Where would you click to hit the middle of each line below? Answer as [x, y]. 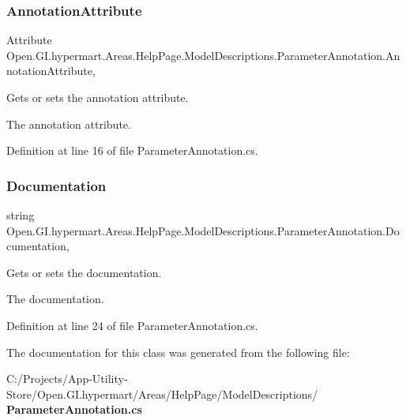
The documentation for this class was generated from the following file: [178, 352]
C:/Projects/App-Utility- [67, 379]
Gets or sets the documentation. [84, 272]
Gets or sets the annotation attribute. [98, 97]
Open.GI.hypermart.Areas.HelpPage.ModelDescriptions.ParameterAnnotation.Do [203, 230]
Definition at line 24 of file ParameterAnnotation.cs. [132, 325]
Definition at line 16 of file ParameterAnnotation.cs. [132, 150]
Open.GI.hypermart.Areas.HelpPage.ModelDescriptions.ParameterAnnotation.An [203, 55]
